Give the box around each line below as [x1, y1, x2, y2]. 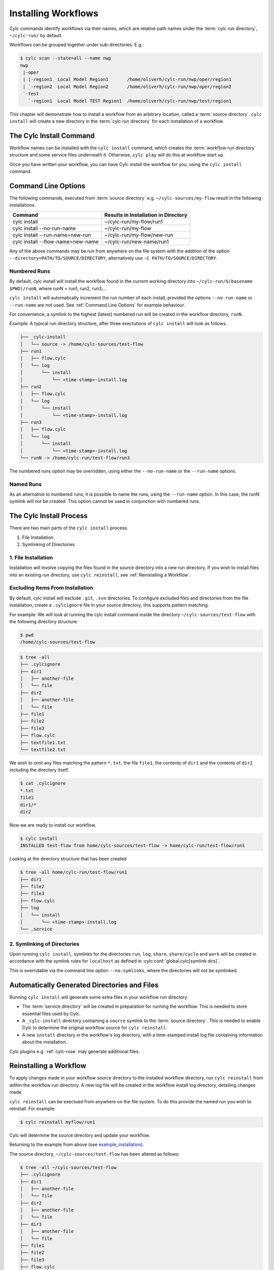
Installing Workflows [9, 8, 99, 19]
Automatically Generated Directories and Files [9, 980, 159, 989]
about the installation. [22, 1039, 67, 1045]
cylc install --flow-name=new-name [12, 238, 99, 245]
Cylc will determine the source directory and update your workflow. [9, 1132, 151, 1138]
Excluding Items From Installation [9, 584, 93, 591]
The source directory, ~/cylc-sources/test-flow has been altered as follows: [9, 1151, 180, 1157]
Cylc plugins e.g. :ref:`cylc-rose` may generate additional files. [9, 1048, 140, 1054]
